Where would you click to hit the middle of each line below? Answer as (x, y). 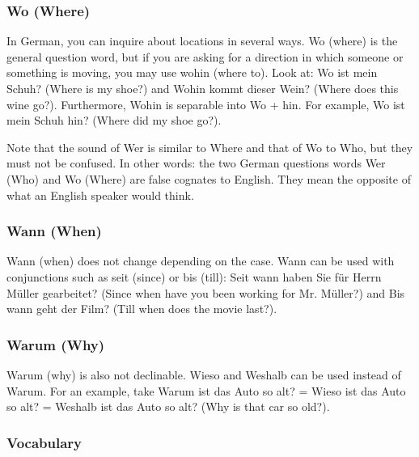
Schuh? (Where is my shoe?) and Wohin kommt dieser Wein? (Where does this (203, 88)
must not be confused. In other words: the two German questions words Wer (196, 163)
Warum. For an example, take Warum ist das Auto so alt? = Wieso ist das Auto (206, 390)
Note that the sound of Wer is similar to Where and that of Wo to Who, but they (210, 147)
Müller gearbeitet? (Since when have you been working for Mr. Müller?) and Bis (206, 292)
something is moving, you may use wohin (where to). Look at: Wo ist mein (192, 72)
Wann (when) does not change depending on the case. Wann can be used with (201, 261)
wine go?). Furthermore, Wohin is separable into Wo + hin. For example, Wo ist (206, 104)
